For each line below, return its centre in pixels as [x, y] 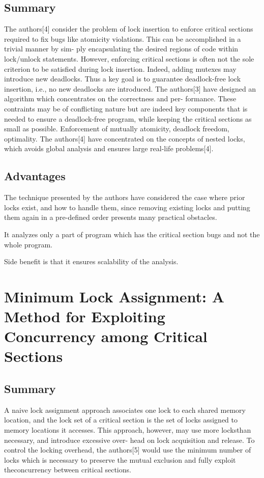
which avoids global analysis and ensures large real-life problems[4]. [109, 148]
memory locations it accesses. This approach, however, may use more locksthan [128, 430]
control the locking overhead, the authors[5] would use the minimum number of [128, 450]
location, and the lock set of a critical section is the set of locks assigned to [121, 420]
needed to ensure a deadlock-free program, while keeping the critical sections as [128, 118]
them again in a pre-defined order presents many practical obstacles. [111, 217]
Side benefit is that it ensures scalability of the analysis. [91, 261]
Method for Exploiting [85, 316]
